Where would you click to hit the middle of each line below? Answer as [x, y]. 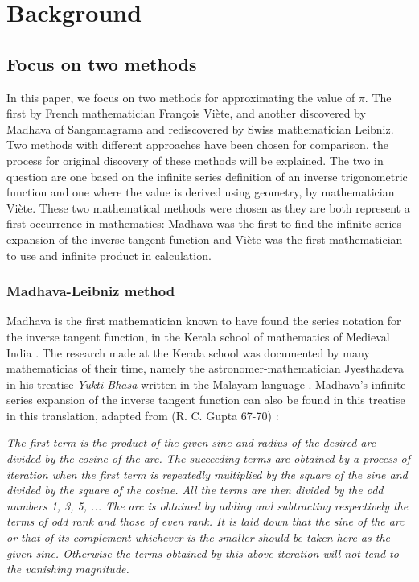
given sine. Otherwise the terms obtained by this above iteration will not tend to [203, 553]
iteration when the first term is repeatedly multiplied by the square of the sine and [207, 474]
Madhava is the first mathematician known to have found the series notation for [204, 321]
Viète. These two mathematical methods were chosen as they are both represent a [208, 207]
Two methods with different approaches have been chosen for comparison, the [197, 144]
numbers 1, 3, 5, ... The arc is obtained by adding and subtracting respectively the [207, 505]
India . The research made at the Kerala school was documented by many [188, 352]
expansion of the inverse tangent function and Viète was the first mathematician [205, 239]
